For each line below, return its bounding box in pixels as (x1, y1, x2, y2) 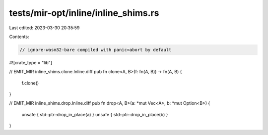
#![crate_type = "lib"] (9, 59, 52, 65)
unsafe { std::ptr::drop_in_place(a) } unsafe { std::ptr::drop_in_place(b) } (21, 111, 168, 117)
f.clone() (21, 80, 39, 86)
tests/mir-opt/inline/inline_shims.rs (9, 7, 159, 18)
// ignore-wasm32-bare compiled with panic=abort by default (19, 47, 172, 52)
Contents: (9, 34, 29, 40)
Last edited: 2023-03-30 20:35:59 (9, 25, 80, 31)
